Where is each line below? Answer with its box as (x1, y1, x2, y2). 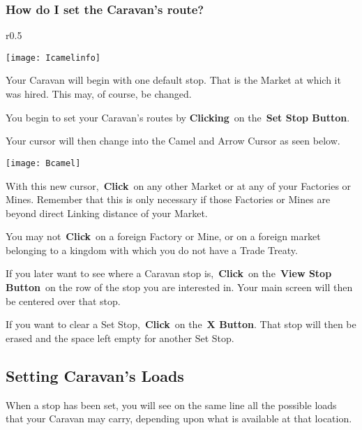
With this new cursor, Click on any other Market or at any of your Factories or (6, 178, 352, 193)
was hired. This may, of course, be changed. (6, 87, 192, 101)
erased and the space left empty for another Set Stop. (6, 330, 234, 345)
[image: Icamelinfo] (6, 52, 101, 63)
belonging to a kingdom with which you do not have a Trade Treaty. (6, 242, 298, 257)
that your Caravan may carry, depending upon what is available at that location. (6, 411, 352, 426)
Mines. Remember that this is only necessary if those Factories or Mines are (6, 192, 331, 207)
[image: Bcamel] (6, 158, 81, 168)
